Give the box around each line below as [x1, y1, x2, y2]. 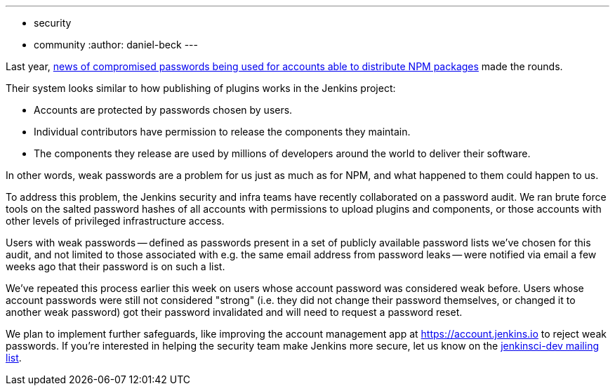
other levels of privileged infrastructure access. [6, 215, 225, 227]
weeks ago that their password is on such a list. [6, 260, 225, 272]
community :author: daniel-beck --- [34, 39, 198, 51]
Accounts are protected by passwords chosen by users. [34, 104, 293, 116]
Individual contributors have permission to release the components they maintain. [34, 126, 411, 138]
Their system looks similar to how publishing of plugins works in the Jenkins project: [6, 82, 396, 94]
